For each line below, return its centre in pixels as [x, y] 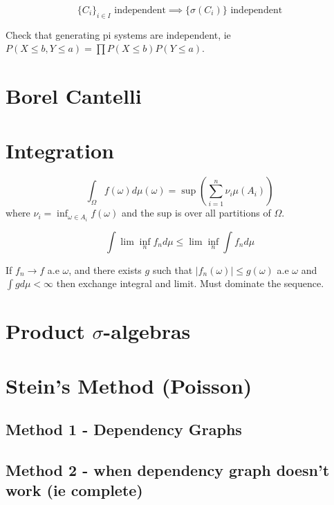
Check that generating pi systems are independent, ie [118, 34]
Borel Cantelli [74, 96]
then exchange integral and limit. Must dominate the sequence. [190, 283]
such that [173, 269]
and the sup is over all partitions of [196, 213]
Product [45, 331]
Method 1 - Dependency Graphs [124, 429]
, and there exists [105, 269]
